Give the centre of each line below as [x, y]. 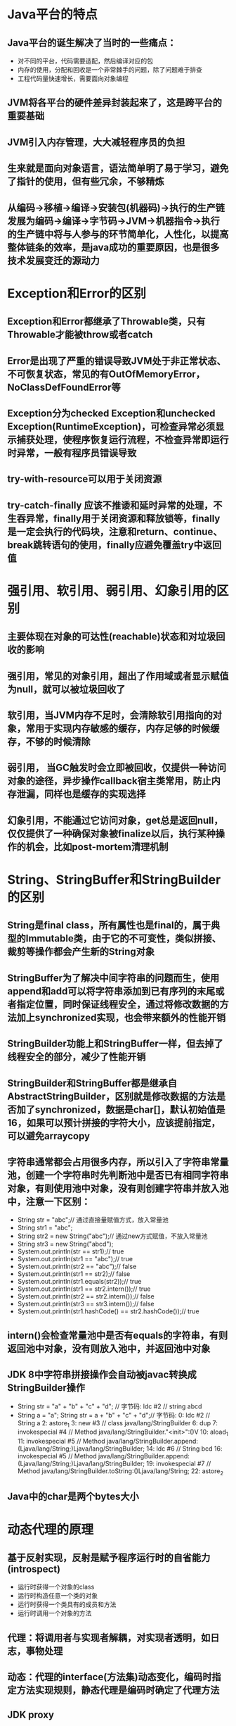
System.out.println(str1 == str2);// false [74, 1274]
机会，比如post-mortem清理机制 [97, 847]
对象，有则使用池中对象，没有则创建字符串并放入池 [118, 1188]
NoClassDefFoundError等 [64, 387]
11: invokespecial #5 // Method [61, 1442]
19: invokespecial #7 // [179, 1464]
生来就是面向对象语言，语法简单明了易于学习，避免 [118, 169]
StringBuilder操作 [46, 1388]
